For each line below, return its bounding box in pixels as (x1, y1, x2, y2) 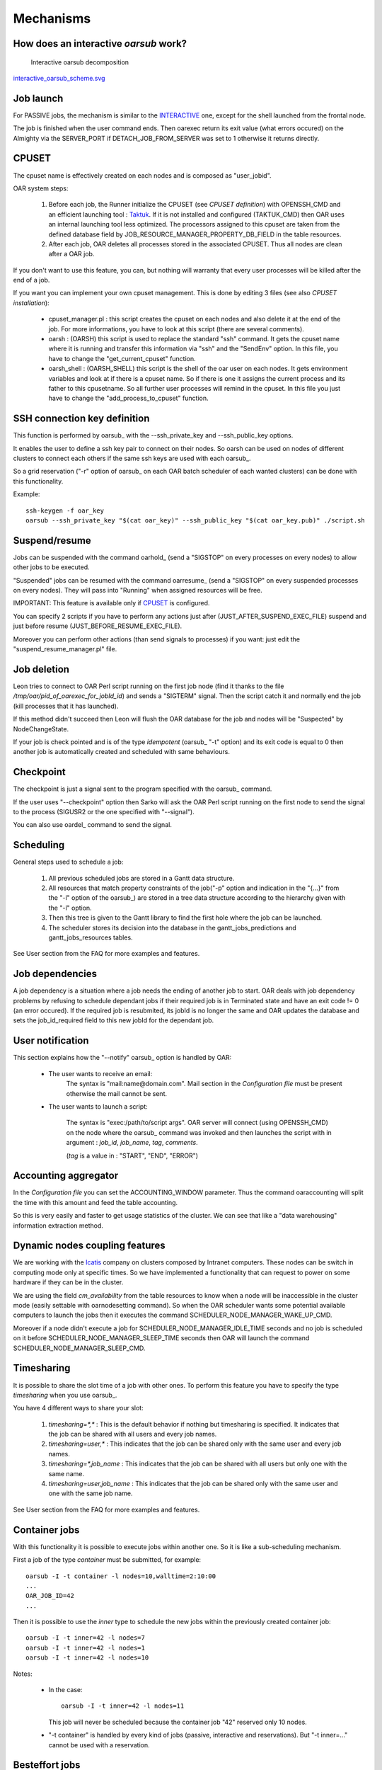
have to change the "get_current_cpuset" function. (48, 354, 196, 362)
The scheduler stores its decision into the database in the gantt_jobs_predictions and (48, 923, 296, 932)
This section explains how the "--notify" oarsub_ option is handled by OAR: (13, 1054, 232, 1062)
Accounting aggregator (13, 1170, 119, 1182)
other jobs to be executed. (13, 563, 90, 571)
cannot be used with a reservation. (48, 1740, 150, 1749)
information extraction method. (13, 1221, 104, 1230)
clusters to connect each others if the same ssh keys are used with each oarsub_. (13, 454, 251, 463)
